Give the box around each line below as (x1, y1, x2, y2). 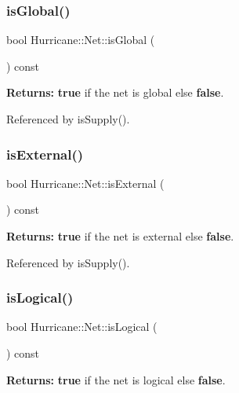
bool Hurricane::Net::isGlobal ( (6, 31, 155, 48)
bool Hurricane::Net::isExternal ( (6, 174, 165, 191)
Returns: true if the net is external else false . (6, 228, 234, 244)
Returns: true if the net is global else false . (6, 84, 224, 101)
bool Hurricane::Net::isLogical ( (6, 318, 158, 335)
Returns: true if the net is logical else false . (6, 371, 226, 387)
